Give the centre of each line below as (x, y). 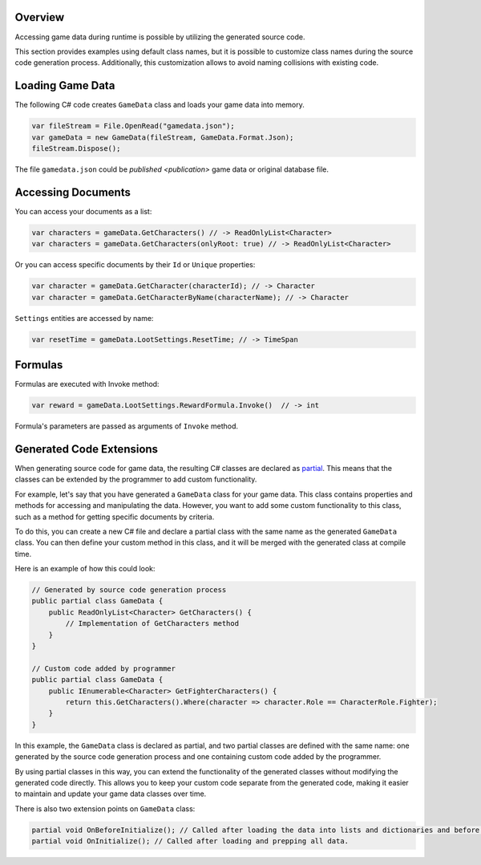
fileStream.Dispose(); (76, 148)
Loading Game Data (65, 85)
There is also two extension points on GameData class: (105, 808)
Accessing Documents (73, 192)
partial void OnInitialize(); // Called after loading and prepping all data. (190, 841)
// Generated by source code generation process (129, 590)
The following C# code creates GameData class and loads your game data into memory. (160, 105)
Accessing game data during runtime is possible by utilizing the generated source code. (160, 37)
